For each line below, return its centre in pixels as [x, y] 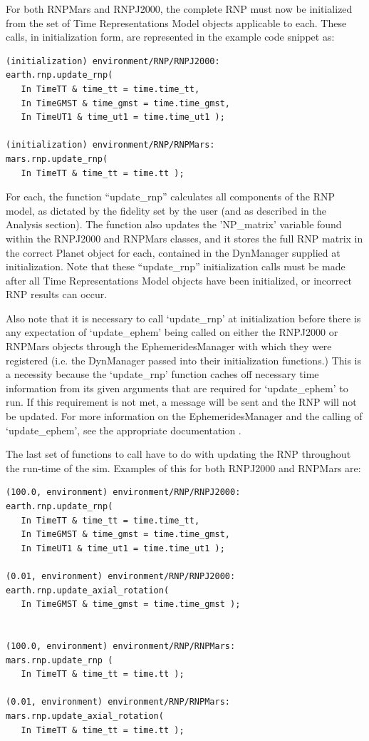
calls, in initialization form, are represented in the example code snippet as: [170, 37]
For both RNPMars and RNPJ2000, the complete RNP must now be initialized [179, 9]
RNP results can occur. [57, 294]
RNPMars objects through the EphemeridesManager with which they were [169, 346]
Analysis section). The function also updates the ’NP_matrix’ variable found [174, 224]
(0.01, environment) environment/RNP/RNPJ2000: [121, 576]
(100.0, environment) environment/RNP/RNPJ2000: [123, 492]
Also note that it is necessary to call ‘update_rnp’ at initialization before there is [183, 318]
